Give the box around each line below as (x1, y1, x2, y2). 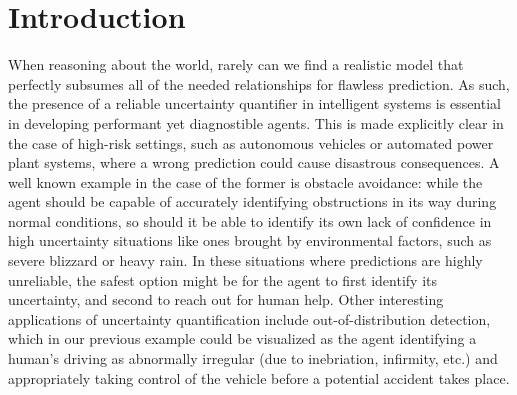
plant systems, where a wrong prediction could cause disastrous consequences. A (8, 152, 500, 173)
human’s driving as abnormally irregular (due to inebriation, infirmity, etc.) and (8, 348, 498, 369)
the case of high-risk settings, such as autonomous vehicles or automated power (8, 132, 494, 153)
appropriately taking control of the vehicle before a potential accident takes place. (8, 367, 510, 388)
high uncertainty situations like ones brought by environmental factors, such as (8, 230, 492, 251)
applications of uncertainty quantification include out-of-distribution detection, (8, 308, 491, 329)
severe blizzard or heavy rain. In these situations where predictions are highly (8, 250, 483, 271)
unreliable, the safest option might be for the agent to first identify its (8, 269, 438, 290)
